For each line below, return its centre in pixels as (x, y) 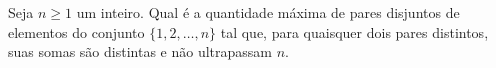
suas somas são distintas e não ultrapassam (140, 51)
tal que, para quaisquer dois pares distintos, (354, 31)
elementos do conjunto (76, 31)
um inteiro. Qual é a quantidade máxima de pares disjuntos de (268, 12)
